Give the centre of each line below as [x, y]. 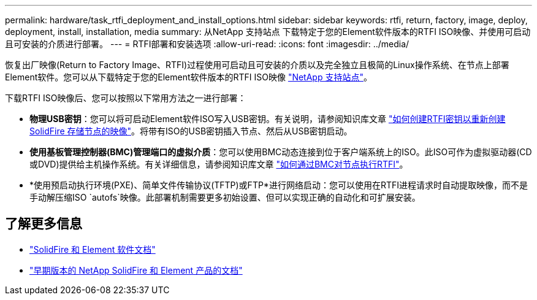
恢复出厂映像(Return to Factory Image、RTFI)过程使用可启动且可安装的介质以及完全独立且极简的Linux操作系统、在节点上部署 [257, 65]
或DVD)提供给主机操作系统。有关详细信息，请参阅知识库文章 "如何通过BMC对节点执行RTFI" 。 [219, 164]
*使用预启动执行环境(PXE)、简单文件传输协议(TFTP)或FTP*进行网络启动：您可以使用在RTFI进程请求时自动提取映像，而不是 [279, 185]
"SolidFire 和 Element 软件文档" [93, 249]
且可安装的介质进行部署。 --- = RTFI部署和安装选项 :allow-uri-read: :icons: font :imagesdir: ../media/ [207, 44]
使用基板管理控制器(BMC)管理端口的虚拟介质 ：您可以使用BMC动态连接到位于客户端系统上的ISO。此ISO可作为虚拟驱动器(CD [281, 152]
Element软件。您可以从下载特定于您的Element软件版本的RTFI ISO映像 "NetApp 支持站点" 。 [189, 77]
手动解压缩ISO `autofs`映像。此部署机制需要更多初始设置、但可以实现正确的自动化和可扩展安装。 [225, 197]
